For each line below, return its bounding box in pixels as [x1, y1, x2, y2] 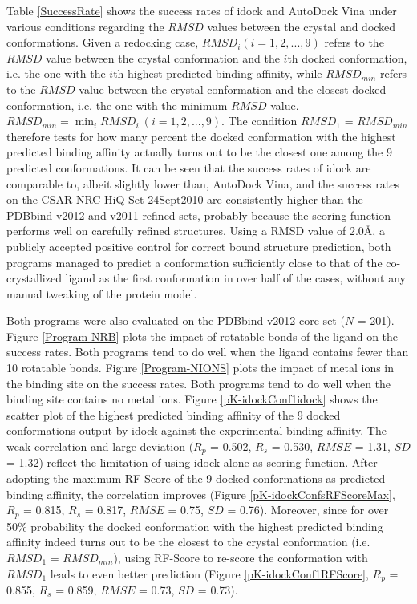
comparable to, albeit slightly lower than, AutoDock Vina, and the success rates [6, 175, 399, 192]
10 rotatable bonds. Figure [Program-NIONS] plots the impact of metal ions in [6, 359, 395, 376]
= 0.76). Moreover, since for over [227, 501, 389, 518]
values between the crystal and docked [207, 18, 396, 34]
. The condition [221, 112, 298, 129]
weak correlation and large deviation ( [6, 438, 194, 455]
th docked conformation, [287, 49, 407, 66]
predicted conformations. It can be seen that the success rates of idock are [6, 159, 371, 176]
